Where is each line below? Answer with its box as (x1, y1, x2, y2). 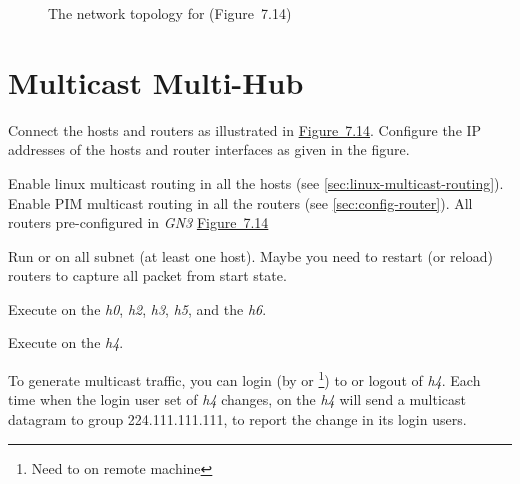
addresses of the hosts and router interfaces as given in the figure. (8, 139, 410, 160)
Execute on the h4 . (8, 332, 124, 353)
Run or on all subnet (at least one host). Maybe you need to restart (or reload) (8, 245, 493, 266)
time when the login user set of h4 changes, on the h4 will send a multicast (8, 389, 466, 410)
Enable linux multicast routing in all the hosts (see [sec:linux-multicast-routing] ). (8, 172, 504, 193)
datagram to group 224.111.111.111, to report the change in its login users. (8, 408, 467, 429)
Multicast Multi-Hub (8, 61, 304, 102)
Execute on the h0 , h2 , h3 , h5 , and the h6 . (8, 298, 267, 319)
